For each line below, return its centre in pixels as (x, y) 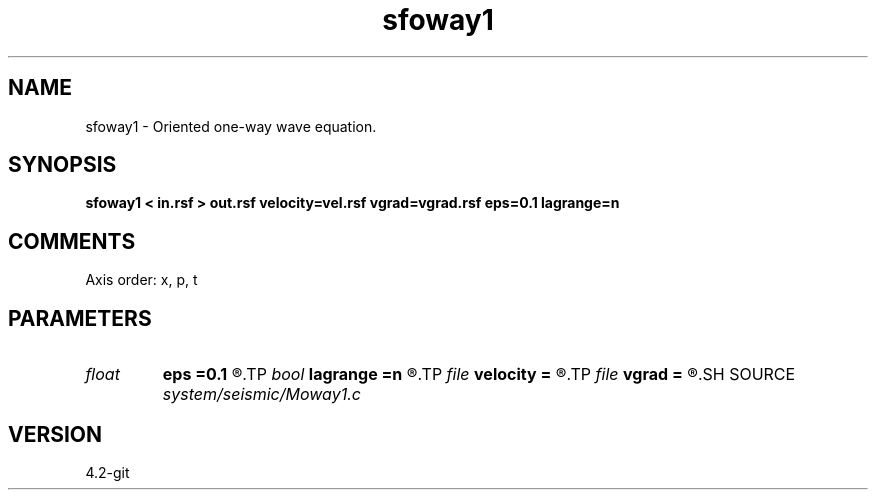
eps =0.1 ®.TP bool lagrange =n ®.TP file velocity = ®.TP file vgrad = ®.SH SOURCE (479, 374)
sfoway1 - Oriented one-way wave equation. (231, 126)
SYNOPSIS (62, 165)
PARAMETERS (80, 318)
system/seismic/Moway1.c (261, 394)
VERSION (55, 434)
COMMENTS (72, 241)
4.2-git (107, 472)
